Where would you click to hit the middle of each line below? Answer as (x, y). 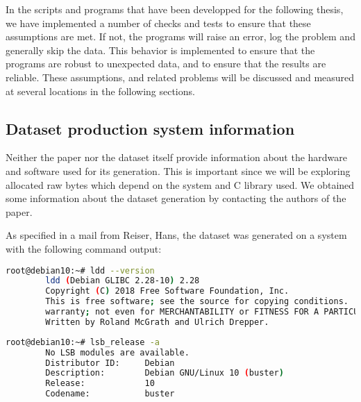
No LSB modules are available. (117, 352)
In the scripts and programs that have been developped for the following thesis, (175, 9)
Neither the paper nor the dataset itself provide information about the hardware (177, 157)
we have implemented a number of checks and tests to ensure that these (158, 23)
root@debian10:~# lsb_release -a (83, 342)
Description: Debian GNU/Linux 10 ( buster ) (165, 373)
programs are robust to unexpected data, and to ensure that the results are (166, 64)
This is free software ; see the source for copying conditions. (197, 302)
